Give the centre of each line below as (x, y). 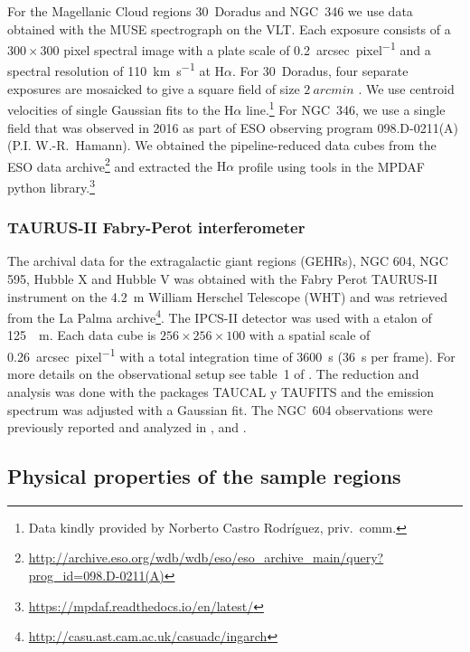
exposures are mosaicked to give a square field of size (154, 88)
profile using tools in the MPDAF (331, 166)
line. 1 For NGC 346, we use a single (346, 108)
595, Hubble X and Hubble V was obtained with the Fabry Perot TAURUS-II (222, 279)
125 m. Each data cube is (82, 335)
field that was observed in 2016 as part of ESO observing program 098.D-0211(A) (233, 127)
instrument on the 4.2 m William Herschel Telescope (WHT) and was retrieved (227, 296)
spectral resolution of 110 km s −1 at (109, 70)
